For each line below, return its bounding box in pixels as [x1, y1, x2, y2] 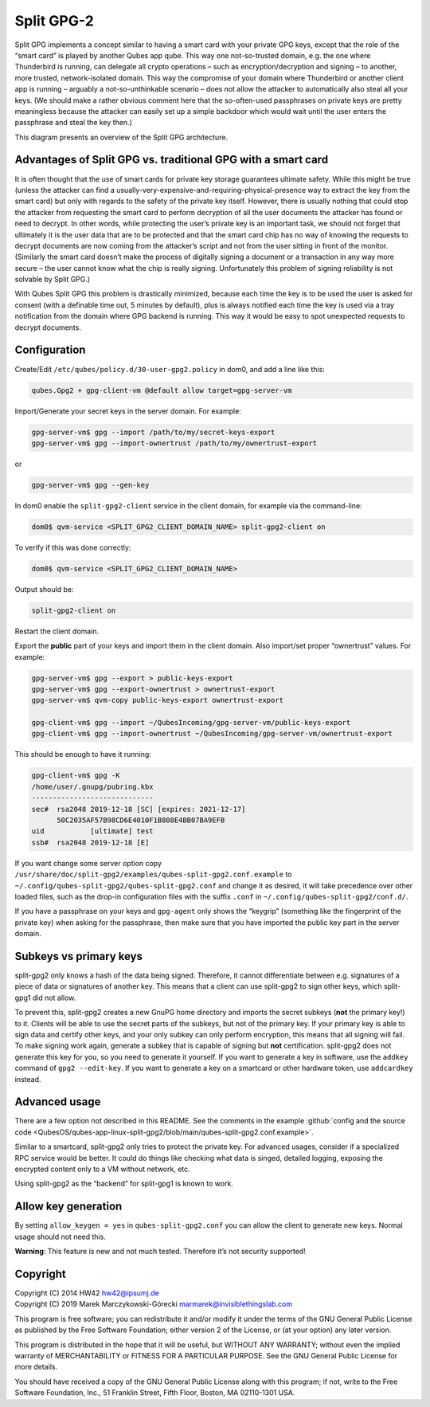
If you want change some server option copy [14, 858, 162, 868]
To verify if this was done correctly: [14, 543, 131, 552]
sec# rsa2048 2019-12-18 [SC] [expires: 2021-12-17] [31, 805, 246, 813]
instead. [14, 1074, 41, 1084]
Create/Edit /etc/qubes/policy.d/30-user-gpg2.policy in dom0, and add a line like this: [14, 364, 326, 374]
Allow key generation [14, 1200, 123, 1213]
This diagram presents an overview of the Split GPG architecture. [14, 132, 229, 142]
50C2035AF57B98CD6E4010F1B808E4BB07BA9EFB [57, 816, 225, 825]
